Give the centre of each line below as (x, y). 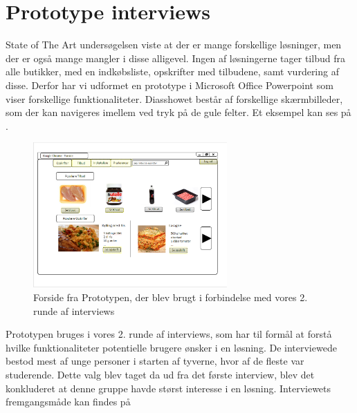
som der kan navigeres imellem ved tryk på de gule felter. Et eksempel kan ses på (178, 112)
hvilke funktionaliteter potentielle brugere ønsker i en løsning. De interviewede (171, 347)
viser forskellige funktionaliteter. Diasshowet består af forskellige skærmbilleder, (174, 98)
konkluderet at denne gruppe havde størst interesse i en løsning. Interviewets (168, 388)
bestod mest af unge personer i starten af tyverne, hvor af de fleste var (155, 361)
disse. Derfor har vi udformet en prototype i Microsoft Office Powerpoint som (170, 85)
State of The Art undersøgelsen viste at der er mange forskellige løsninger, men (174, 45)
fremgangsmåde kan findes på (68, 402)
